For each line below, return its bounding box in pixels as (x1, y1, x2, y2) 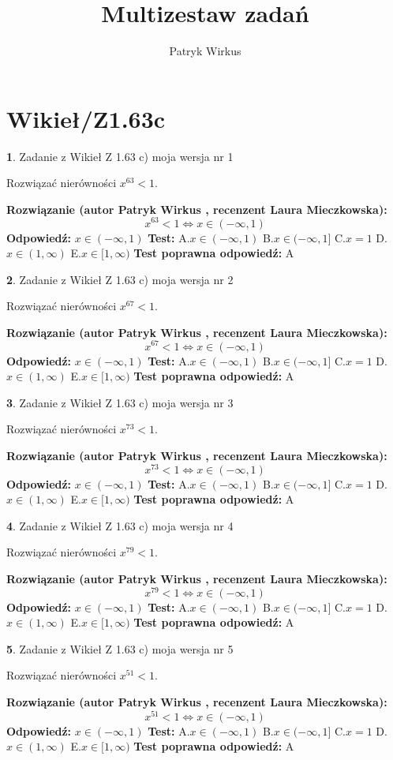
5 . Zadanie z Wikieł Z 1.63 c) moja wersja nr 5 (6, 640, 234, 657)
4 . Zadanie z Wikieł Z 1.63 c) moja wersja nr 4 (6, 517, 234, 533)
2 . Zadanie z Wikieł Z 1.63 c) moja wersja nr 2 (6, 271, 234, 287)
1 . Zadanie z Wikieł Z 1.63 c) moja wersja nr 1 (6, 148, 234, 164)
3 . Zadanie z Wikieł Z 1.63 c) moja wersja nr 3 (6, 394, 234, 410)
